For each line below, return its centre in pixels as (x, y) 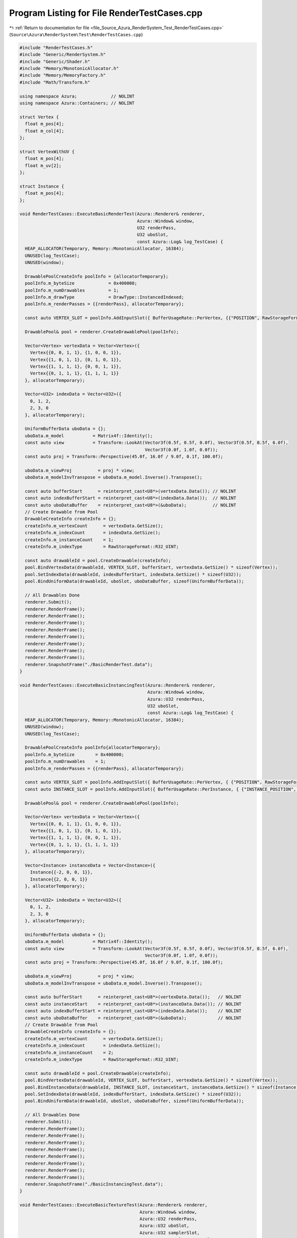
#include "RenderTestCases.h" (56, 48)
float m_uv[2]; (43, 165)
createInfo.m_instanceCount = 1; (69, 540)
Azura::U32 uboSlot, (164, 1226)
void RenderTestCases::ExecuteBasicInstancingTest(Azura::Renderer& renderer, (117, 685)
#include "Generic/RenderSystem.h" (63, 55)
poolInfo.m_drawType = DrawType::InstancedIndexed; (104, 297)
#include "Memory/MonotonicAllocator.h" (69, 69)
